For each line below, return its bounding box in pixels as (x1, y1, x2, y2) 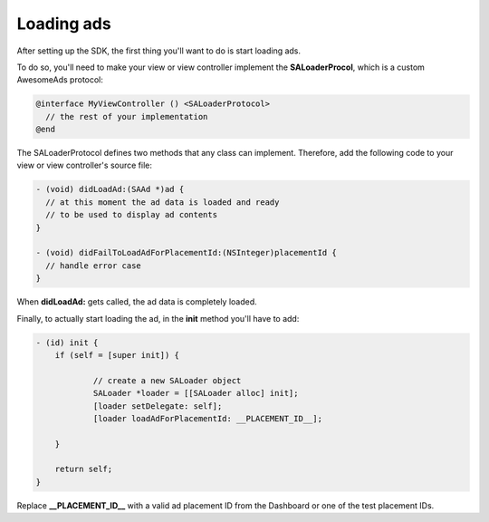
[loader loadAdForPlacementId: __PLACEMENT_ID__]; (92, 413, 323, 423)
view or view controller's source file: (16, 159, 153, 171)
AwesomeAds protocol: (16, 74, 104, 85)
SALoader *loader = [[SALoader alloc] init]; (92, 388, 299, 399)
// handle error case (45, 260, 142, 271)
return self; (54, 464, 113, 475)
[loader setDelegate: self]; (92, 401, 223, 411)
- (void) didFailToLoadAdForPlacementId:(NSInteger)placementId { (35, 247, 337, 258)
